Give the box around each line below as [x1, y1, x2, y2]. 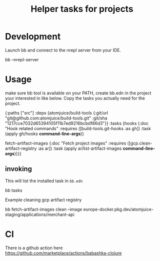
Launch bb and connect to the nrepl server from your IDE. [5, 47, 121, 53]
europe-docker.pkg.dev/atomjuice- [83, 206, 154, 212]
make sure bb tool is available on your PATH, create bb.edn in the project [5, 90, 152, 96]
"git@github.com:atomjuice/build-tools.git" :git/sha [5, 115, 107, 121]
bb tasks [5, 187, 23, 193]
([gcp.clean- [127, 140, 153, 146]
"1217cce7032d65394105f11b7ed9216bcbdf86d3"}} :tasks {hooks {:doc [5, 120, 149, 126]
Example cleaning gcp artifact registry [5, 197, 82, 203]
